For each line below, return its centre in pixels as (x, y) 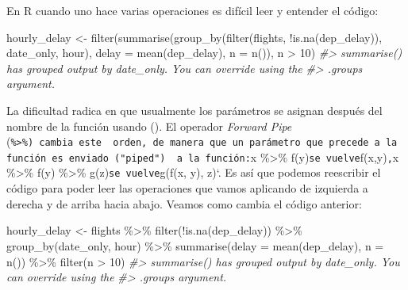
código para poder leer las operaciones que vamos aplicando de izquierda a (187, 188)
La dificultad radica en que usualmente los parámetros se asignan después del (194, 110)
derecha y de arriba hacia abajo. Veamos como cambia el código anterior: (184, 203)
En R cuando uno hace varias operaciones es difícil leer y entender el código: (192, 10)
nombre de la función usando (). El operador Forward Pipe (149, 126)
